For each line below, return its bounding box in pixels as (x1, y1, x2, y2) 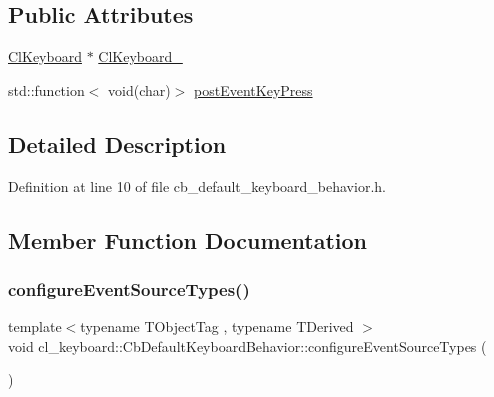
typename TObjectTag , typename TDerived (80, 316, 354, 337)
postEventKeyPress (194, 79, 313, 100)
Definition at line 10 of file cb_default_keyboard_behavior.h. (8, 175, 386, 196)
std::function (8, 79, 85, 100)
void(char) (108, 79, 171, 100)
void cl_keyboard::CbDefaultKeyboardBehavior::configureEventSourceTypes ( (8, 335, 487, 356)
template (8, 316, 62, 337)
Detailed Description (8, 128, 227, 159)
